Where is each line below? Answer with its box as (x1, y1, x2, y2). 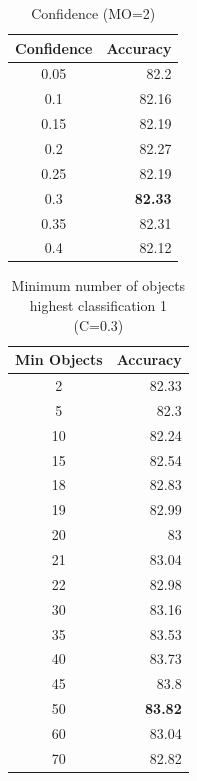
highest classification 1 (29, 295, 167, 316)
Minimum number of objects (11, 275, 186, 296)
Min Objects (15, 349, 103, 370)
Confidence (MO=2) (31, 3, 156, 23)
